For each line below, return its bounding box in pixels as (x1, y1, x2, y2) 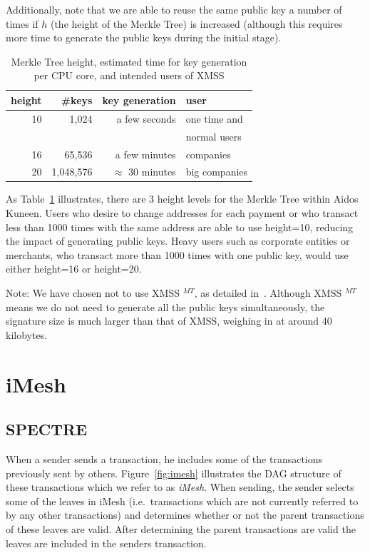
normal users (185, 128, 242, 143)
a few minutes (115, 146, 176, 161)
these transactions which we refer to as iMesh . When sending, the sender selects (6, 480, 354, 494)
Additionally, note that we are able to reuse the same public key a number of (6, 2, 342, 16)
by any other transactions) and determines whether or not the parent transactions (6, 507, 364, 522)
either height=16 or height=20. (6, 261, 142, 276)
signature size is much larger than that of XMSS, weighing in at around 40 (6, 313, 332, 328)
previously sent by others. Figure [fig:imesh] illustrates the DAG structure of (6, 465, 341, 480)
